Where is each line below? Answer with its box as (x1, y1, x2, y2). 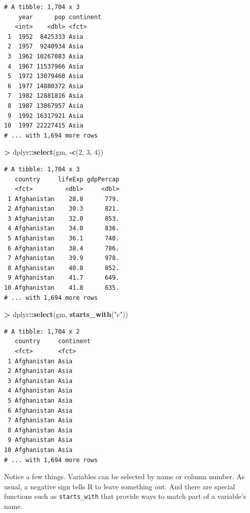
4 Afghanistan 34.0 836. (8, 225, 120, 232)
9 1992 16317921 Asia (8, 112, 84, 119)
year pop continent (18, 13, 102, 21)
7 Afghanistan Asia (8, 417, 73, 424)
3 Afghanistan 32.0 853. (8, 215, 120, 222)
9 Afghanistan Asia (8, 436, 73, 444)
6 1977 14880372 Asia (8, 82, 84, 90)
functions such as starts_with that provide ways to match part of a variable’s (4, 491, 246, 501)
